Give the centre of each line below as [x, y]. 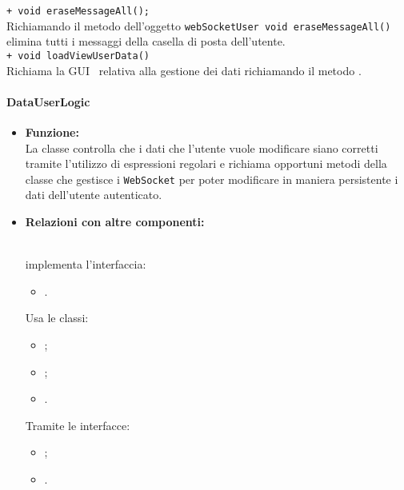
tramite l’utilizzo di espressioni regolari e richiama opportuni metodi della [206, 163]
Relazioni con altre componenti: [115, 221]
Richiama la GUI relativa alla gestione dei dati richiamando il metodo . [184, 70]
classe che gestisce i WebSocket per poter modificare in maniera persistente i [212, 179]
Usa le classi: [57, 318]
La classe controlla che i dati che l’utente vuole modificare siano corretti [202, 147]
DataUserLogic [48, 101]
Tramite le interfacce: [78, 425]
